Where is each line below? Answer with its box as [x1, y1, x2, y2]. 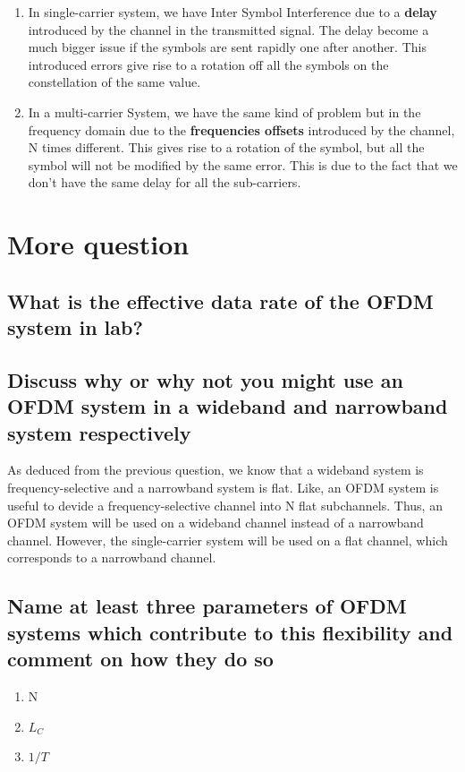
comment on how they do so [7, 645, 274, 673]
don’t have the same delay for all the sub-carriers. [28, 173, 301, 192]
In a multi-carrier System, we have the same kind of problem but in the [28, 102, 421, 121]
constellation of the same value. [28, 73, 201, 91]
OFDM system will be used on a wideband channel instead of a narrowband [7, 513, 424, 532]
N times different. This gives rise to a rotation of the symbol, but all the [28, 138, 425, 157]
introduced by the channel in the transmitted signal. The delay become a [28, 20, 429, 39]
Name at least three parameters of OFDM [7, 592, 407, 620]
